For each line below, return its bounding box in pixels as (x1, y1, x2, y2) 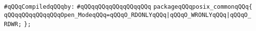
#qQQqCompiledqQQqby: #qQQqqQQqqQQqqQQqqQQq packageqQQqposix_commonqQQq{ (4, 3, 253, 10)
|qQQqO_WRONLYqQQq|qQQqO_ (166, 11, 252, 18)
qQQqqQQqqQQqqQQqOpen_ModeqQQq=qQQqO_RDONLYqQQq (4, 11, 167, 18)
